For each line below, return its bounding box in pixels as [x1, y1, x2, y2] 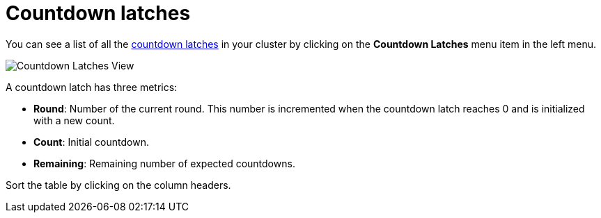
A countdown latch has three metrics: [6, 81, 178, 93]
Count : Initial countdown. [33, 135, 149, 148]
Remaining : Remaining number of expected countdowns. [33, 157, 295, 169]
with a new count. [33, 114, 115, 126]
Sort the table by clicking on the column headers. [6, 178, 231, 191]
